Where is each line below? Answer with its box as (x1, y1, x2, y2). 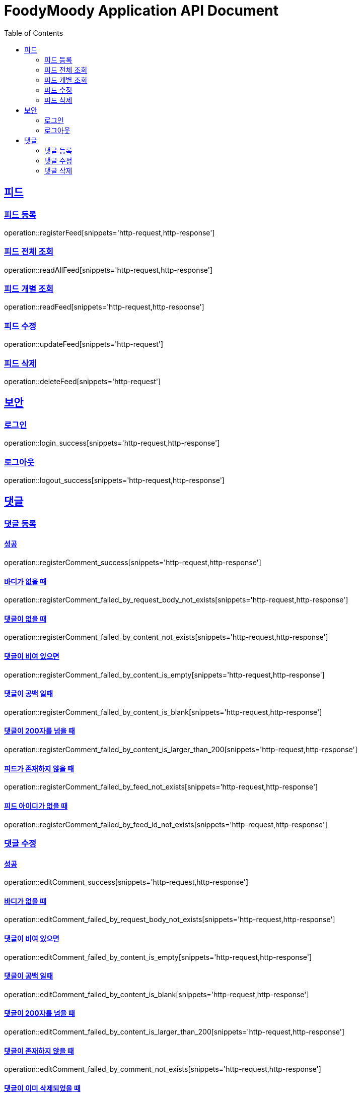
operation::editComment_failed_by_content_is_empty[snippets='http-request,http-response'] (4, 952, 312, 961)
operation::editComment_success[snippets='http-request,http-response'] (4, 878, 249, 887)
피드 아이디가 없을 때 (4, 801, 67, 810)
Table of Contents (4, 28, 63, 37)
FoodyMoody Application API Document (4, 2, 278, 19)
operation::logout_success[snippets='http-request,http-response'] (4, 475, 225, 484)
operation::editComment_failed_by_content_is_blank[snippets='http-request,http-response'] (4, 990, 309, 999)
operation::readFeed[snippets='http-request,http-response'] (4, 302, 204, 312)
